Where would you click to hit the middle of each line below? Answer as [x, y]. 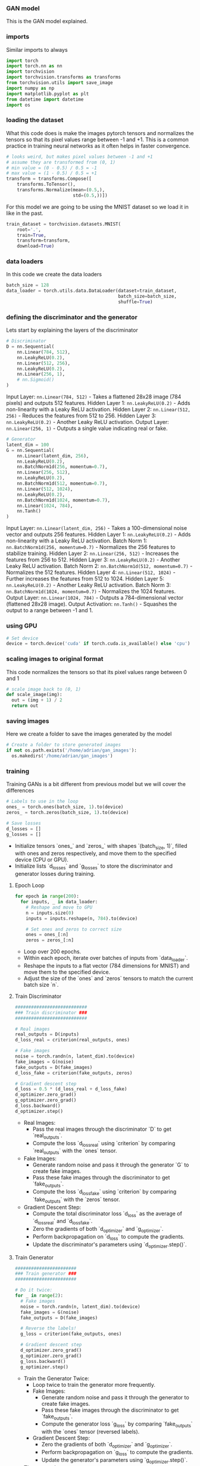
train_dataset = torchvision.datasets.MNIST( [63, 224]
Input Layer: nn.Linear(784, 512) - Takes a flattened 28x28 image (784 [94, 397]
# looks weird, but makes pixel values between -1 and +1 [79, 157]
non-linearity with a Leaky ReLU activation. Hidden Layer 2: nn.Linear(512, [98, 410]
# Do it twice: [34, 1290]
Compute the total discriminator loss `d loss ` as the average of [107, 1214]
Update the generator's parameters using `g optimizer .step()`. [114, 1460]
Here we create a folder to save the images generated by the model [89, 734]
